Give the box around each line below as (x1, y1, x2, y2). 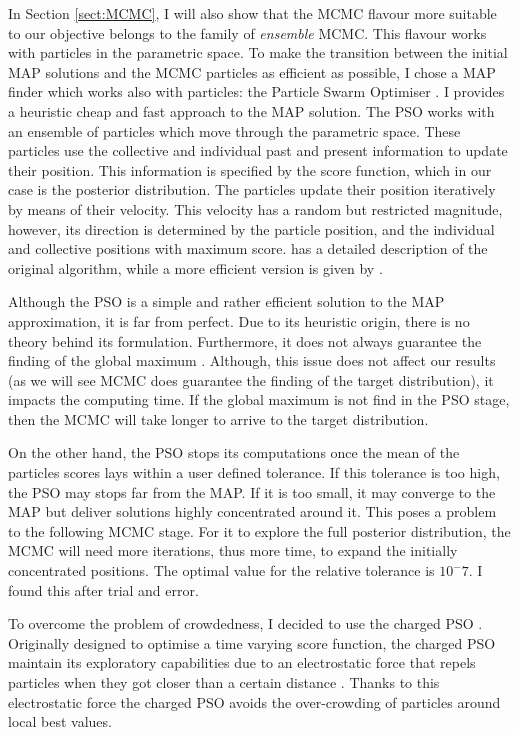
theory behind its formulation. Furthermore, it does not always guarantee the (8, 330, 482, 351)
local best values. (8, 711, 112, 732)
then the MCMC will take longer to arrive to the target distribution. (8, 408, 429, 429)
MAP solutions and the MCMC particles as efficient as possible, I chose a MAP (8, 61, 496, 82)
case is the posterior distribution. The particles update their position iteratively (8, 179, 496, 200)
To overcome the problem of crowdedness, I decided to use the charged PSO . (8, 613, 483, 634)
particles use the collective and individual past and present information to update (8, 140, 508, 161)
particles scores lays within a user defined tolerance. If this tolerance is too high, (8, 462, 500, 483)
